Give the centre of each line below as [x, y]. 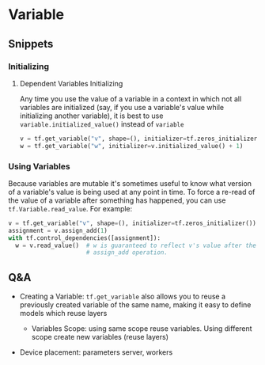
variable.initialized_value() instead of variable [102, 124]
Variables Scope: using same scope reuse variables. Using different [142, 329]
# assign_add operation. [127, 253]
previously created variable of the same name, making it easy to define [135, 305]
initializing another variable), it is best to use [91, 116]
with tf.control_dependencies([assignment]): [84, 238]
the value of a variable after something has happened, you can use [117, 200]
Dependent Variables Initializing [71, 83]
